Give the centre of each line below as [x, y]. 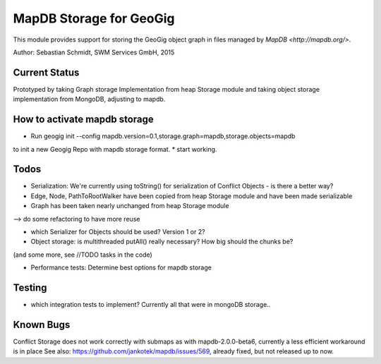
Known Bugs [42, 324]
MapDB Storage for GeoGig [94, 18]
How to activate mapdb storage [84, 120]
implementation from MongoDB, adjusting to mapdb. [89, 99]
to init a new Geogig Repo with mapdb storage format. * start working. [115, 149]
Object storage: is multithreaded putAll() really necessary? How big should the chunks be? [162, 242]
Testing [30, 287]
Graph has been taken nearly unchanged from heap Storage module [130, 206]
